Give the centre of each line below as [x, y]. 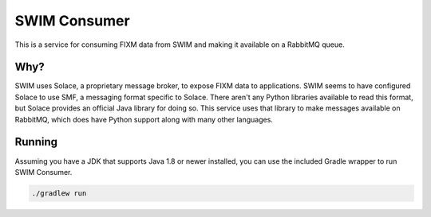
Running [36, 142]
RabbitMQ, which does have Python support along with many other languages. [144, 119]
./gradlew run [59, 193]
